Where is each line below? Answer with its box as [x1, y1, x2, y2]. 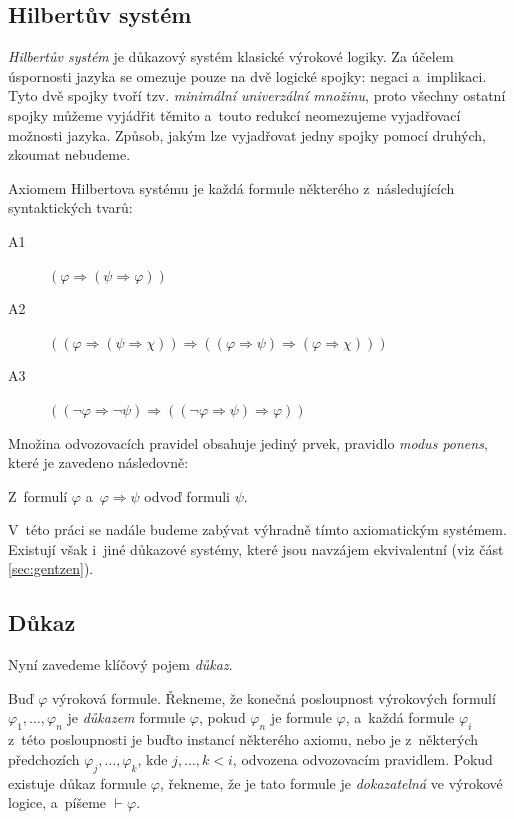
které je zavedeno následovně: [8, 452, 189, 473]
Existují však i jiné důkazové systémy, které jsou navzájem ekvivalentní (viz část [8, 538, 504, 559]
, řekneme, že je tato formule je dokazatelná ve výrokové [160, 772, 503, 793]
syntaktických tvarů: [8, 197, 133, 218]
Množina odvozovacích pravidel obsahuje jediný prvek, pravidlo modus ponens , [8, 432, 488, 453]
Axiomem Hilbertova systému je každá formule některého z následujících [8, 177, 455, 198]
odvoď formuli [144, 485, 230, 506]
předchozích [8, 748, 80, 769]
